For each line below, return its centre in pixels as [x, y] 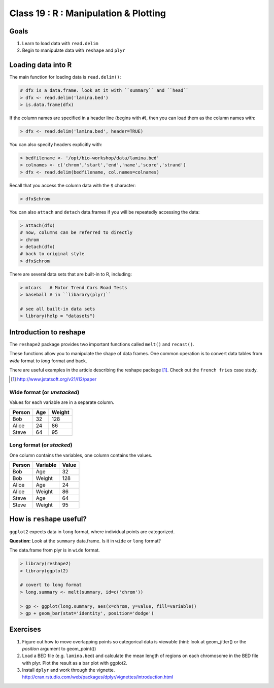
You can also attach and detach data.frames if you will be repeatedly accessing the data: [105, 212]
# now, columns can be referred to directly [76, 233]
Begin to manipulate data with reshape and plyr [74, 50]
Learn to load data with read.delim [60, 44]
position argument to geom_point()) [59, 648]
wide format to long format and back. [48, 361]
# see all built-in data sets [58, 309]
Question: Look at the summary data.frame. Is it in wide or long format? [85, 541]
